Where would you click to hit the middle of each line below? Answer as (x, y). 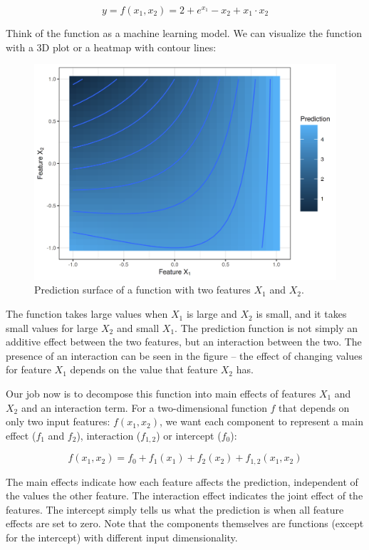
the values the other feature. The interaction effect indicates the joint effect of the (184, 495)
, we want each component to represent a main (261, 421)
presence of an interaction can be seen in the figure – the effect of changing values (184, 355)
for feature (28, 369)
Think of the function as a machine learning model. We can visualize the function (184, 33)
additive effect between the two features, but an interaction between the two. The (184, 342)
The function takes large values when (87, 314)
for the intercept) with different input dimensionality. (122, 538)
